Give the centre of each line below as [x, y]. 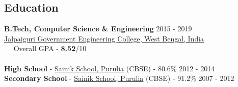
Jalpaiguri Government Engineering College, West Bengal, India [104, 38]
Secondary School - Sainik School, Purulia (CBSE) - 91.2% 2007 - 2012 [119, 78]
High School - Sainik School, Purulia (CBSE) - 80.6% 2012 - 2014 [110, 68]
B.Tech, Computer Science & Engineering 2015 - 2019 [98, 29]
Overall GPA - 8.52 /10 [50, 48]
